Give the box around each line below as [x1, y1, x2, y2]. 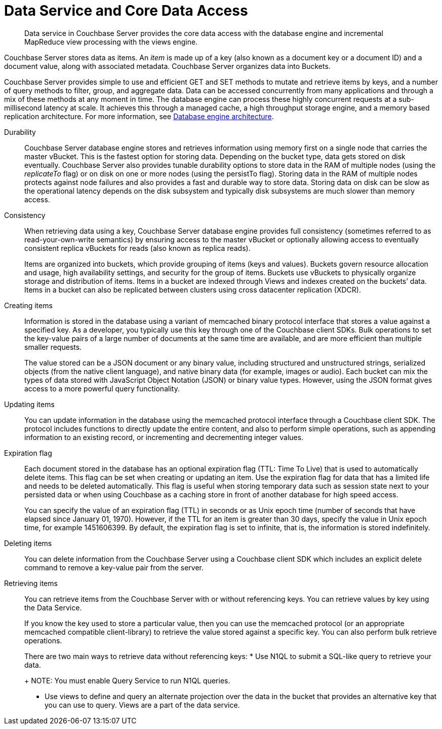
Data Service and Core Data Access [4, 2, 248, 19]
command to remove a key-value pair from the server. [24, 563, 204, 572]
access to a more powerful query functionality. [24, 384, 180, 393]
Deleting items [4, 538, 52, 548]
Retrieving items [4, 578, 58, 588]
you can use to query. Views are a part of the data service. [45, 700, 240, 709]
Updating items [4, 399, 55, 409]
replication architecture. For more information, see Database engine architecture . [4, 112, 274, 121]
